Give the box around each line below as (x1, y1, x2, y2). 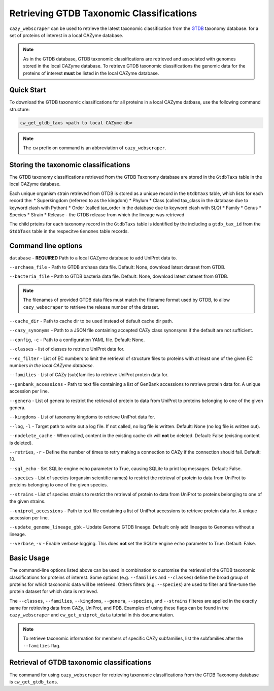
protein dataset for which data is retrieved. (9, 588, 98, 595)
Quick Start (9, 86, 46, 94)
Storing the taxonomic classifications (9, 160, 130, 169)
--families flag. (23, 642, 61, 648)
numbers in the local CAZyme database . (9, 363, 94, 368)
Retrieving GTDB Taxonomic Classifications (9, 8, 197, 19)
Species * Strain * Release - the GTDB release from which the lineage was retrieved (9, 212, 185, 218)
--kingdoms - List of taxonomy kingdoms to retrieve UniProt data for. (9, 414, 155, 420)
